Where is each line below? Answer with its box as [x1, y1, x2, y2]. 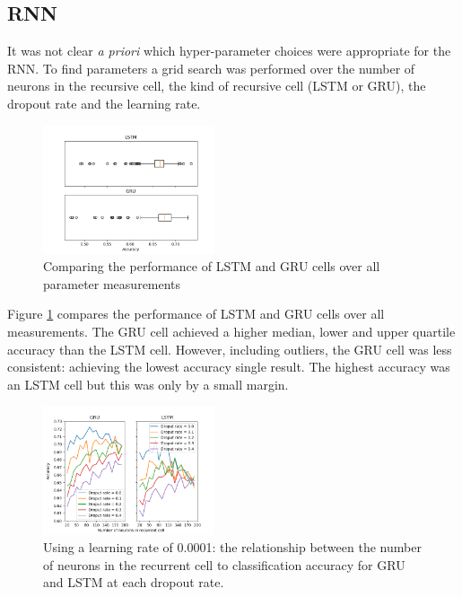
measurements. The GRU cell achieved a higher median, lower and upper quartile [7, 322, 456, 341]
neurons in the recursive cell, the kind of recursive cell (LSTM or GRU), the [7, 76, 426, 95]
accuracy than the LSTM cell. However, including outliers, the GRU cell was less [7, 339, 452, 358]
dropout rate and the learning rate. [7, 93, 201, 112]
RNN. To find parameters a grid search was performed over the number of [7, 58, 415, 77]
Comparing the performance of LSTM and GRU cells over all [43, 257, 380, 276]
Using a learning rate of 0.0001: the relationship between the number [43, 538, 422, 557]
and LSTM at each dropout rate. [43, 573, 224, 592]
